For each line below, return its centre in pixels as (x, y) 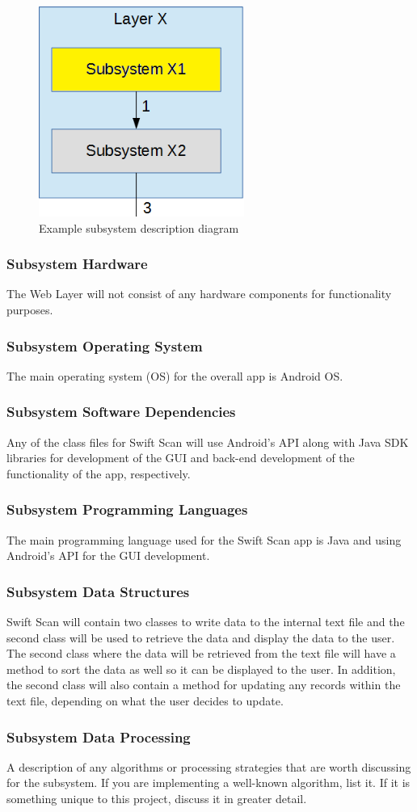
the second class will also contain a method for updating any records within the (204, 685)
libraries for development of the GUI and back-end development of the (181, 458)
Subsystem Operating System (105, 345)
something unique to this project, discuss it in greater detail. (157, 799)
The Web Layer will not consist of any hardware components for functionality (199, 294)
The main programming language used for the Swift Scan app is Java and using (204, 539)
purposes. (30, 310)
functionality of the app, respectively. (99, 473)
